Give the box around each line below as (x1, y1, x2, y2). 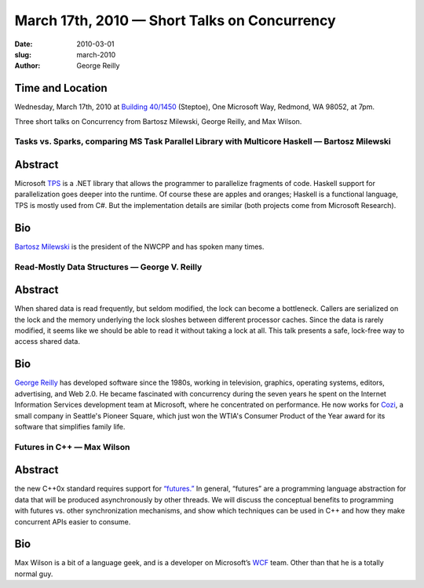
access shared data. (14, 337, 80, 346)
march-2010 (76, 49, 116, 59)
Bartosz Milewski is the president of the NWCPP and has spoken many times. (14, 242, 265, 251)
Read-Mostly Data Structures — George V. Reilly (14, 261, 203, 272)
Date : (14, 39, 33, 49)
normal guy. (14, 569, 53, 579)
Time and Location (14, 82, 108, 95)
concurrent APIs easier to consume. (14, 517, 131, 526)
